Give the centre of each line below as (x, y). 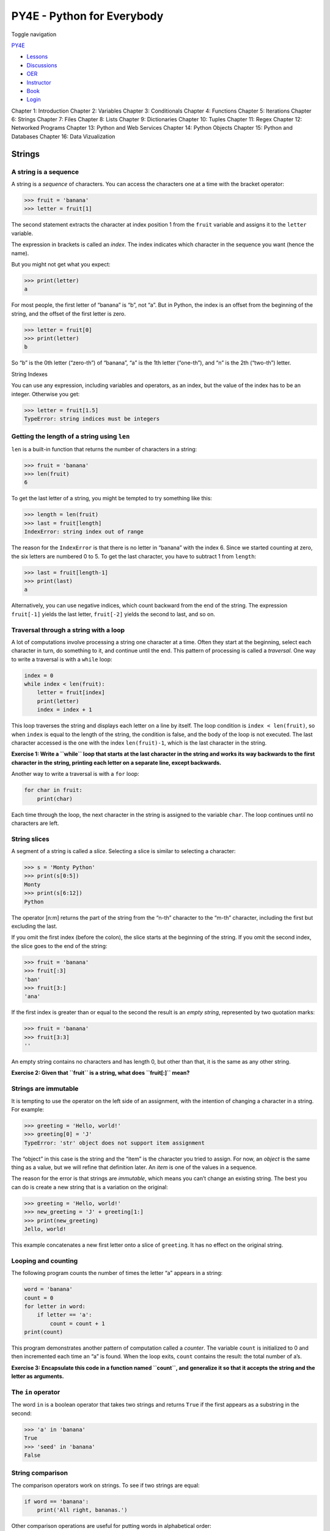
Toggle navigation (34, 34)
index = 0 (39, 675)
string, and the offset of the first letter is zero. (69, 314)
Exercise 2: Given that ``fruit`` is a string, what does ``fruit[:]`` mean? (101, 1073)
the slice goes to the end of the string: (59, 946)
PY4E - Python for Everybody (87, 16)
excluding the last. (34, 926)
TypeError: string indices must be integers (92, 419)
